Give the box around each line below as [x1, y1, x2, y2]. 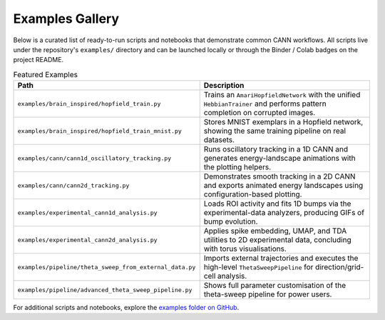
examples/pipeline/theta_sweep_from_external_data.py [17, 263, 196, 271]
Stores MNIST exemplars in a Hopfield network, [203, 117, 364, 127]
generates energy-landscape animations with [203, 154, 356, 164]
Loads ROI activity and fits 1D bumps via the [203, 199, 351, 209]
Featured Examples [13, 69, 78, 79]
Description [203, 81, 245, 91]
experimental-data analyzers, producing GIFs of [203, 208, 365, 218]
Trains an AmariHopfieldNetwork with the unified [203, 90, 361, 100]
